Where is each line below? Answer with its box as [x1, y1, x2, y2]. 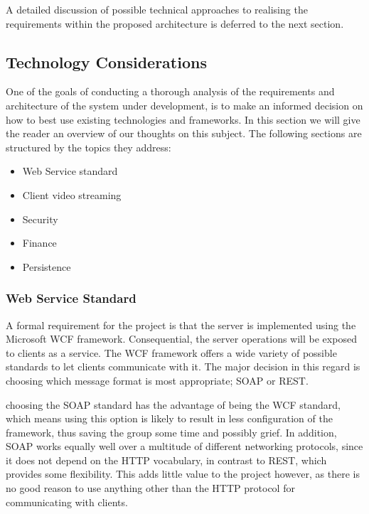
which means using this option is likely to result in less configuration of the [6, 411, 333, 426]
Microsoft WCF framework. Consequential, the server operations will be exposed [6, 331, 357, 346]
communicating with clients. [6, 494, 128, 509]
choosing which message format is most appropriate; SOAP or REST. [6, 373, 309, 387]
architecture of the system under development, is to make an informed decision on [6, 97, 363, 112]
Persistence [22, 259, 71, 274]
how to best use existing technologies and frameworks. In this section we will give [6, 112, 360, 127]
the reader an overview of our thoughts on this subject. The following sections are [6, 126, 362, 141]
